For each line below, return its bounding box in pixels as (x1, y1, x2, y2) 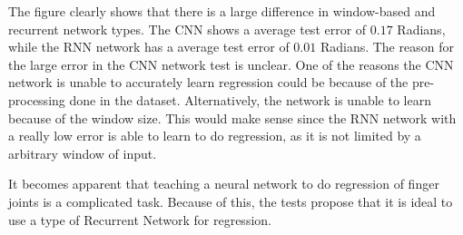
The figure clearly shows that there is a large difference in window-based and (8, 2, 436, 20)
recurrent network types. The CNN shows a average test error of (8, 19, 367, 38)
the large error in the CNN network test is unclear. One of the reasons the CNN (8, 54, 454, 73)
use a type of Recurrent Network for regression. (8, 210, 271, 229)
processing (8, 90, 65, 109)
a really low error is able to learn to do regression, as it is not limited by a (8, 126, 421, 145)
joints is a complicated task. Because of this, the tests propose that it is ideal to (8, 191, 453, 211)
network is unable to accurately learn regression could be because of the (8, 73, 409, 92)
